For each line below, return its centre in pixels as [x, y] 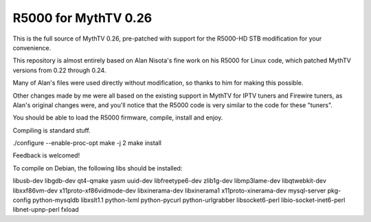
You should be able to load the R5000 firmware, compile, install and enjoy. [118, 118]
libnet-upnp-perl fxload [46, 210]
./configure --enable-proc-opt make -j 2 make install [87, 143]
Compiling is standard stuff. [52, 130]
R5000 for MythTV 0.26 [82, 18]
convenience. [32, 47]
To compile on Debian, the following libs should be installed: [98, 168]
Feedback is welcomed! [46, 155]
